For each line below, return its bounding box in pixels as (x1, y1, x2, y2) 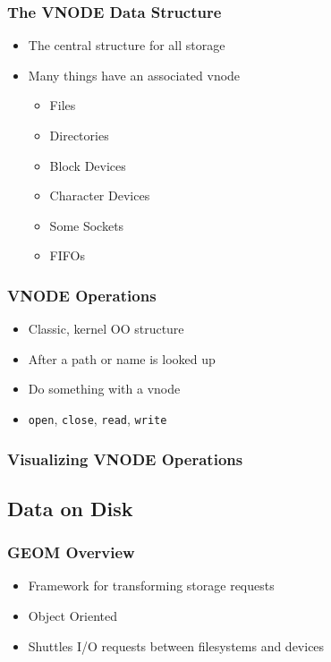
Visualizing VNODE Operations (7, 447, 243, 470)
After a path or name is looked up (28, 349, 216, 368)
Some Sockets (49, 216, 124, 234)
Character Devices (49, 186, 150, 205)
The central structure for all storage (28, 36, 225, 55)
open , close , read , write (28, 409, 167, 428)
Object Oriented (28, 607, 118, 625)
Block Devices (49, 156, 126, 174)
